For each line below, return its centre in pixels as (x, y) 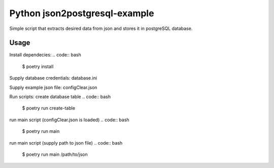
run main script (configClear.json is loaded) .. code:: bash (69, 120)
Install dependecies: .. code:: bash (45, 55)
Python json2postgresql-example (82, 13)
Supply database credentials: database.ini (53, 78)
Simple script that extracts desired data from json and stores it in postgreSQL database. (101, 28)
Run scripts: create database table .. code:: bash (60, 97)
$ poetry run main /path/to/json (55, 154)
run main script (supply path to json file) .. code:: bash (66, 143)
